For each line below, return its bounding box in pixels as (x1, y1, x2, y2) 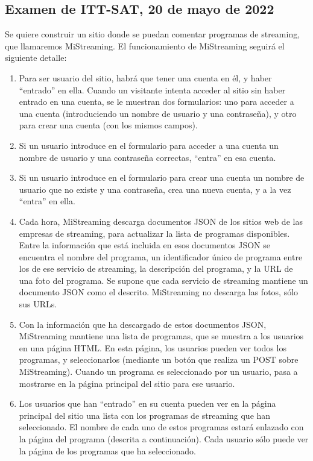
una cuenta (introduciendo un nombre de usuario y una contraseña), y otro (19, 107, 297, 119)
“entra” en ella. (19, 195, 75, 207)
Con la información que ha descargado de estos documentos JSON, (19, 318, 267, 330)
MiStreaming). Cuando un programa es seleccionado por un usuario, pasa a (19, 365, 298, 378)
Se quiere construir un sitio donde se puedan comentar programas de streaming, (5, 28, 300, 40)
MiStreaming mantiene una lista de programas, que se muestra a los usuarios (19, 330, 304, 342)
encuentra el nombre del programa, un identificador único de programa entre (19, 250, 303, 263)
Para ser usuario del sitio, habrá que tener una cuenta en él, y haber (19, 71, 272, 84)
